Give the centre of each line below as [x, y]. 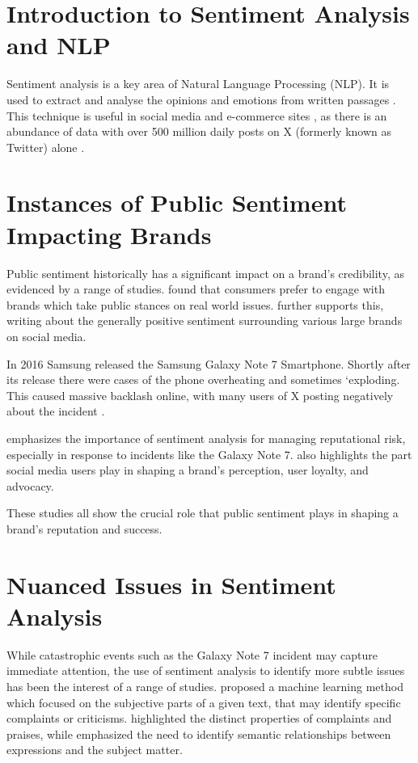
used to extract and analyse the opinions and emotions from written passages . [201, 99]
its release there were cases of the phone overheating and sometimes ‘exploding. [203, 379]
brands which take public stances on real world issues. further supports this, [195, 304]
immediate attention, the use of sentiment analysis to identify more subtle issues [206, 670]
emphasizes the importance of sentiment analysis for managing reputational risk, [206, 438]
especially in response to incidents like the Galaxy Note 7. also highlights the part [209, 454]
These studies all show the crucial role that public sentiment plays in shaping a [203, 513]
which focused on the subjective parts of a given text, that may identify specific [204, 702]
